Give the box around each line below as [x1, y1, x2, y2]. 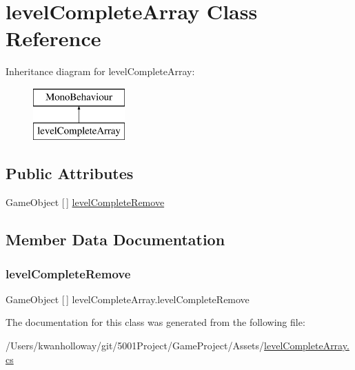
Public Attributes [6, 163, 134, 184]
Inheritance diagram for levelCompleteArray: [6, 64, 195, 79]
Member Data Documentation [6, 229, 225, 250]
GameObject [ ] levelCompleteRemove [6, 195, 165, 209]
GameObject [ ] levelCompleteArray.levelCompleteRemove [6, 291, 250, 306]
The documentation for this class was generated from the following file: [6, 315, 305, 329]
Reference [6, 24, 101, 52]
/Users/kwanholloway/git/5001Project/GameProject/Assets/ [6, 338, 265, 353]
